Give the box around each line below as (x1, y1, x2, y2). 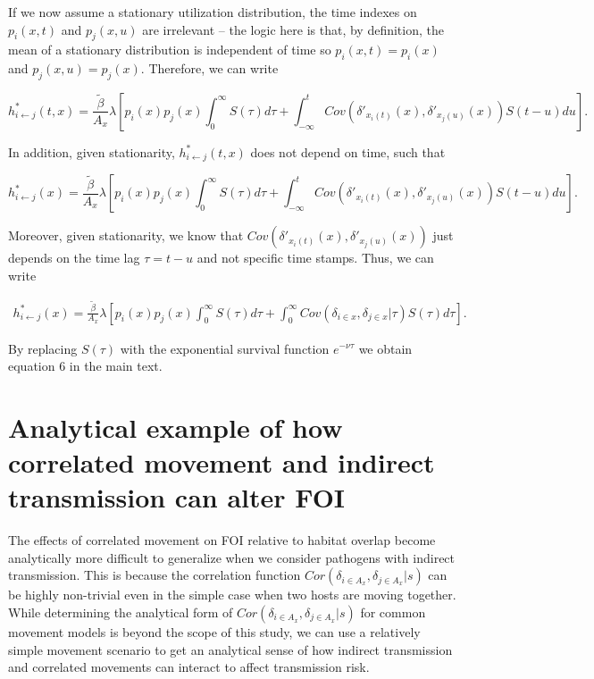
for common (360, 603, 426, 621)
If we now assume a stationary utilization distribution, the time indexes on (8, 3, 417, 21)
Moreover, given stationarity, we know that (8, 226, 244, 245)
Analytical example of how (8, 408, 343, 445)
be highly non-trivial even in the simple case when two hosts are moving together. (8, 585, 456, 604)
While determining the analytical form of (8, 603, 233, 621)
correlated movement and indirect (8, 444, 435, 481)
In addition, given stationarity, (8, 142, 175, 161)
